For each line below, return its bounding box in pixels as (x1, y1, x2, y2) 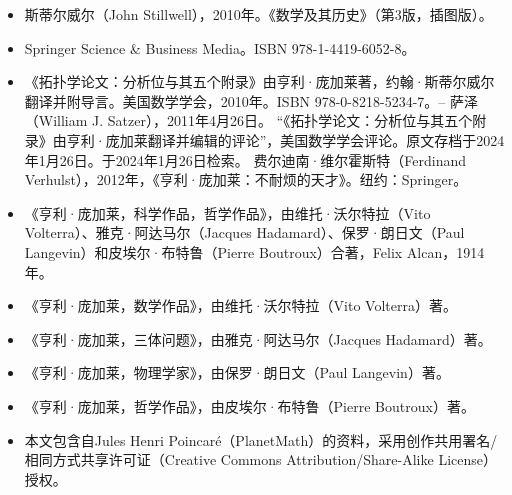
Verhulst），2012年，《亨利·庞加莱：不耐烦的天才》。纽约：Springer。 (24, 169, 468, 190)
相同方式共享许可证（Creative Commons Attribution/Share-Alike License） (24, 449, 497, 470)
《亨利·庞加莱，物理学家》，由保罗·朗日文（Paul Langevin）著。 (24, 362, 450, 383)
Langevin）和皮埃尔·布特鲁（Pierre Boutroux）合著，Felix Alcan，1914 (24, 241, 485, 262)
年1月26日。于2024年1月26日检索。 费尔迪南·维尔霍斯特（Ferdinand (24, 149, 467, 170)
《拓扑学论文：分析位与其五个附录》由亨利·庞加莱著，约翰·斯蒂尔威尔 (24, 71, 495, 92)
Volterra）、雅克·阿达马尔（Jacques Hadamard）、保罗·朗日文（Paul (24, 222, 465, 243)
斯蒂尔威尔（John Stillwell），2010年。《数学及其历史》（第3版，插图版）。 (24, 4, 493, 24)
